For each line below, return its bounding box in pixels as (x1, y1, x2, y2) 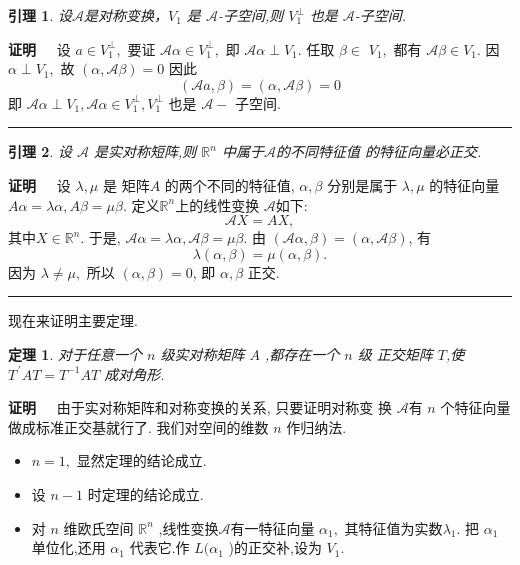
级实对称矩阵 (160, 343, 245, 364)
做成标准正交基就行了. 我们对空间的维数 (8, 416, 269, 437)
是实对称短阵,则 (94, 141, 197, 162)
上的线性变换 (175, 194, 260, 215)
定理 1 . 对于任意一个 (8, 343, 142, 364)
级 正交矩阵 (357, 343, 433, 364)
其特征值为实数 (344, 517, 443, 538)
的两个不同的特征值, (164, 174, 295, 195)
